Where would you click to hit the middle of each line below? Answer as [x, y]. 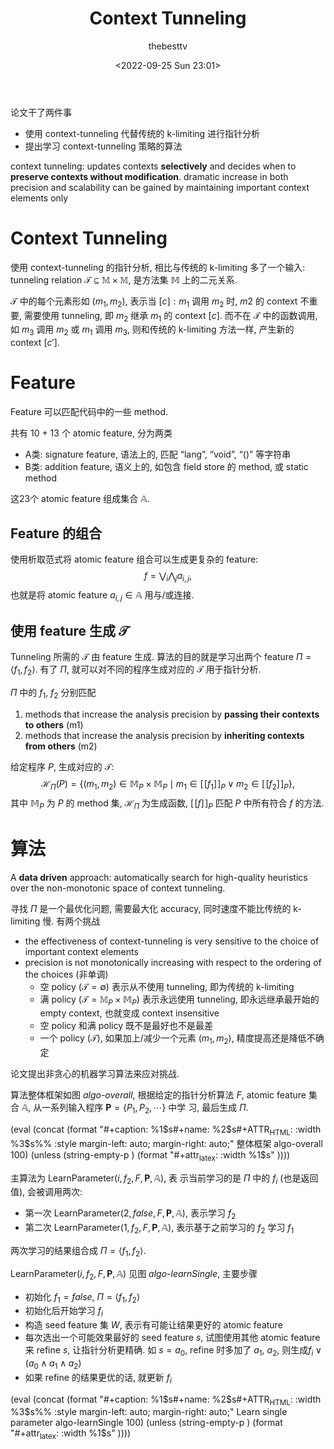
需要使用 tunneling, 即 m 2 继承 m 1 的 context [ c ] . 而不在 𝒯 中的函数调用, [170, 316]
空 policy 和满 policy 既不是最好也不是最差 [126, 1026]
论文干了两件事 [41, 112]
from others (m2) [61, 746]
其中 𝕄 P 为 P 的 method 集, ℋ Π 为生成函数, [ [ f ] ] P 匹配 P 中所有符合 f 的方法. [167, 804]
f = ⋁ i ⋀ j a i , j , [168, 577]
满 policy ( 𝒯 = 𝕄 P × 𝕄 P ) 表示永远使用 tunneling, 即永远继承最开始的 [179, 1000]
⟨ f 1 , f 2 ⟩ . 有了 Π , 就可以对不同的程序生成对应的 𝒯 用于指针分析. [136, 670]
